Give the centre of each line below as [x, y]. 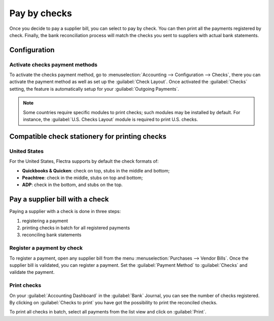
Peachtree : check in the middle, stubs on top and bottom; [82, 177]
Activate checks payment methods [53, 64]
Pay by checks [41, 13]
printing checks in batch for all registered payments [76, 228]
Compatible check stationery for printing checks [88, 136]
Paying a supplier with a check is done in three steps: [65, 211]
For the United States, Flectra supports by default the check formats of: [84, 161]
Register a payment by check [46, 248]
